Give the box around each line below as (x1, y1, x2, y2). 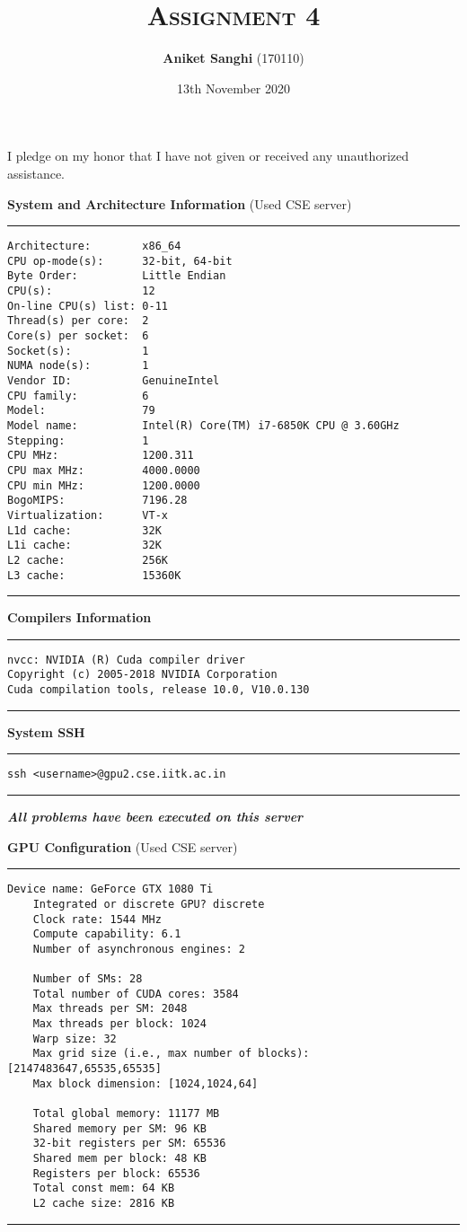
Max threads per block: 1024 (32, 1017, 207, 1031)
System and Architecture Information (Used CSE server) (7, 194, 352, 213)
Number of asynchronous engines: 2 (32, 942, 245, 955)
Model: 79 (7, 404, 155, 418)
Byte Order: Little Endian (7, 269, 226, 283)
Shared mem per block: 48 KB (32, 1152, 207, 1165)
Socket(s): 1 (7, 344, 149, 357)
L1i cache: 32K (7, 539, 162, 552)
